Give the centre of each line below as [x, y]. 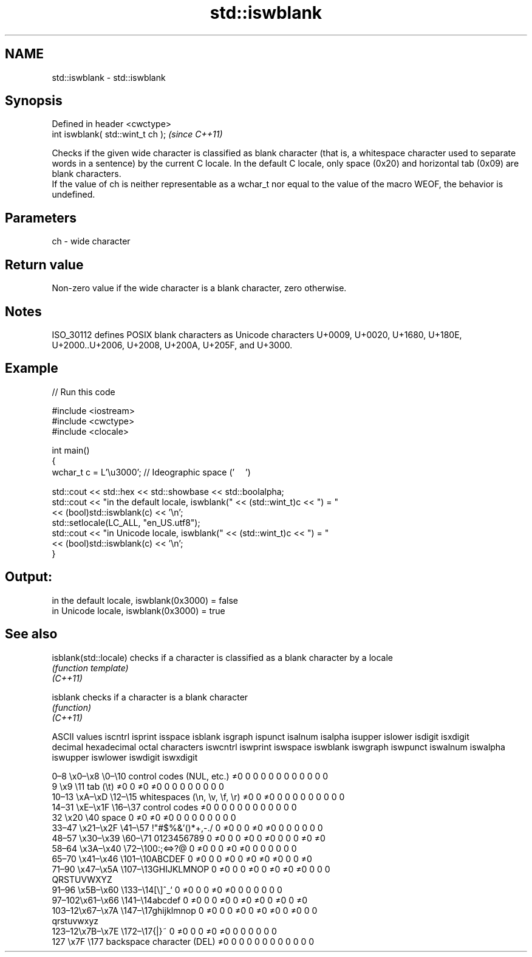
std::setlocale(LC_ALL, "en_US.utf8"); [126, 522]
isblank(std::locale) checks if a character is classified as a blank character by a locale [222, 657]
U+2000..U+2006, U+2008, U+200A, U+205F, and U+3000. [172, 345]
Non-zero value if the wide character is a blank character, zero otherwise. [199, 288]
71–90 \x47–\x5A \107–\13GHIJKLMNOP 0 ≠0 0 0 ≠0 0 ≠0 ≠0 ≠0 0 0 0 [191, 869]
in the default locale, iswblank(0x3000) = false [145, 600]
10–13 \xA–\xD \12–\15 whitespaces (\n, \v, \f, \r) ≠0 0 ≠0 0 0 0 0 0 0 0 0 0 [198, 796]
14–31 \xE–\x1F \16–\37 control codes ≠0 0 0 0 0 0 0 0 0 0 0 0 [174, 807]
